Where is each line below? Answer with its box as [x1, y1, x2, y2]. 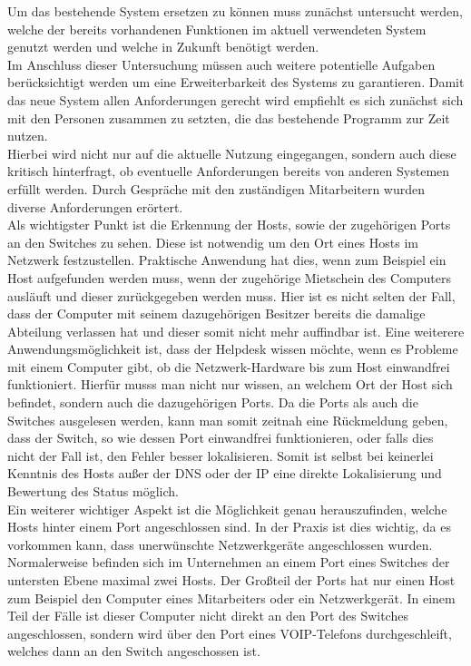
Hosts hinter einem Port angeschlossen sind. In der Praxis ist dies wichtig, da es [7, 517, 451, 536]
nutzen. [7, 126, 48, 145]
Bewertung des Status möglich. [7, 482, 179, 501]
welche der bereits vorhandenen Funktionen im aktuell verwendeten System [7, 19, 427, 38]
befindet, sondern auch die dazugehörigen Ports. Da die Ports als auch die [7, 393, 418, 412]
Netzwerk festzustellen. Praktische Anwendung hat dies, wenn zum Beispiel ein [7, 250, 446, 269]
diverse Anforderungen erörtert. [7, 197, 183, 216]
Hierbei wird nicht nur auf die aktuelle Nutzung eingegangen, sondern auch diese [7, 143, 456, 162]
